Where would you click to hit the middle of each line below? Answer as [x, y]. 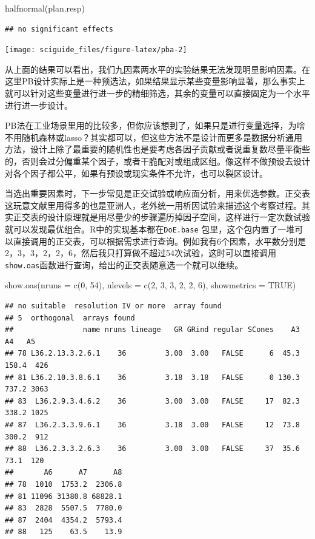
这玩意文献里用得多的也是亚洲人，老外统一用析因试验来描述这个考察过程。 [153, 205]
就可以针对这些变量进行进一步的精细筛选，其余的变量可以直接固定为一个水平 [157, 93]
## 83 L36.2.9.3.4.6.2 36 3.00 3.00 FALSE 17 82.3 [152, 401]
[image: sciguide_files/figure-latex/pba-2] [96, 50]
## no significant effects [59, 29]
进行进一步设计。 [39, 105]
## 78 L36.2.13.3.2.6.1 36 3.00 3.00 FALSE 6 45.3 [152, 354]
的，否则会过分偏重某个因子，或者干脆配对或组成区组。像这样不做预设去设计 [157, 161]
